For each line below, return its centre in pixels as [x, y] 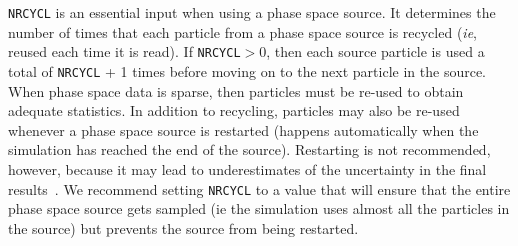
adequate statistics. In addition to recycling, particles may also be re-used [234, 110]
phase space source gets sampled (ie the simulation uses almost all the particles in [259, 208]
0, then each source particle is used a [372, 51]
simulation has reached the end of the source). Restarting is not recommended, [249, 149]
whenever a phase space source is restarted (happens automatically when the [243, 129]
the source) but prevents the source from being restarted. [183, 227]
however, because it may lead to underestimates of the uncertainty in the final [247, 168]
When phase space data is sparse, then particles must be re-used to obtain [236, 90]
